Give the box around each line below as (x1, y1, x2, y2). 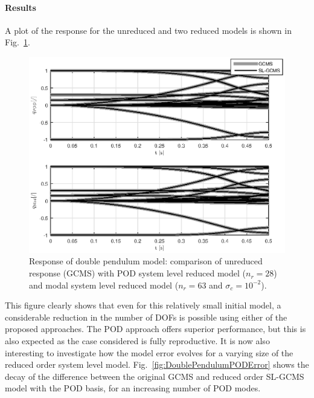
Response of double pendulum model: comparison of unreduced (29, 255, 263, 267)
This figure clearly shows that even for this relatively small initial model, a (5, 299, 281, 312)
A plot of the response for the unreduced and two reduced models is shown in (5, 24, 292, 36)
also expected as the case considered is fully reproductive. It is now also (5, 334, 270, 347)
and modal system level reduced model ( (29, 278, 179, 291)
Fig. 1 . (5, 36, 30, 48)
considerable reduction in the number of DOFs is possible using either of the (5, 310, 287, 323)
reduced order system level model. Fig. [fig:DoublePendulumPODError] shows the (5, 358, 309, 371)
